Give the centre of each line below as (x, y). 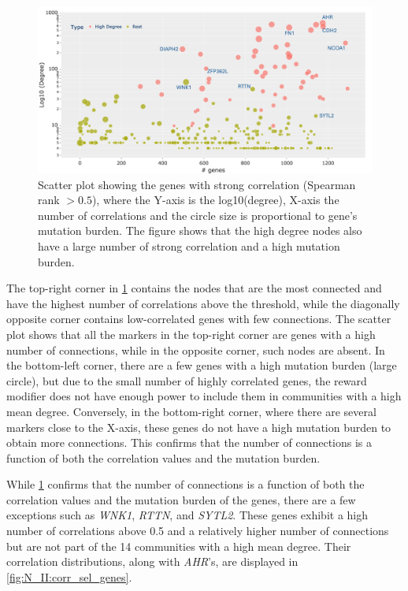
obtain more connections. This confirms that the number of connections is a (189, 442)
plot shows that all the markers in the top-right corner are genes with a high (191, 334)
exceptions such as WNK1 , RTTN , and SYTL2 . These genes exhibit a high (187, 515)
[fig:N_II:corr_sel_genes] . (69, 576)
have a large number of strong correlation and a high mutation (189, 245)
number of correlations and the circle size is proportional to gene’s (198, 215)
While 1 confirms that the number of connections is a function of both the (185, 484)
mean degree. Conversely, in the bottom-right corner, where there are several (191, 411)
